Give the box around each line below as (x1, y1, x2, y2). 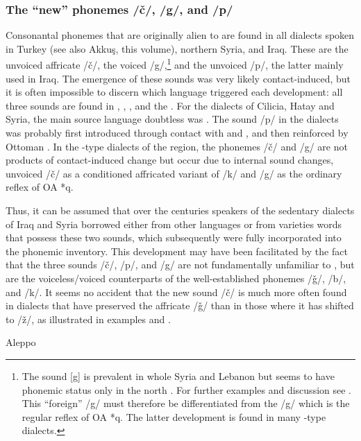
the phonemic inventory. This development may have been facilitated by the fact (6, 243, 348, 258)
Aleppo (6, 335, 36, 349)
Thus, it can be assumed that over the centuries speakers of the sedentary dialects (6, 203, 355, 217)
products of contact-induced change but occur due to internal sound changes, (6, 153, 334, 167)
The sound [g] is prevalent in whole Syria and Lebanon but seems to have (22, 368, 335, 383)
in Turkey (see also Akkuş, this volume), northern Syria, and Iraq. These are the (6, 41, 349, 55)
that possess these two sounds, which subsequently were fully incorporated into (6, 230, 342, 245)
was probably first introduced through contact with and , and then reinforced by (6, 126, 349, 140)
